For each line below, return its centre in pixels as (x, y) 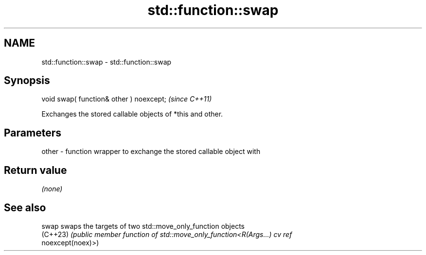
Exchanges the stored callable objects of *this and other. (132, 114)
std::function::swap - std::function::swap (106, 62)
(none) (52, 189)
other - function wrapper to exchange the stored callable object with (151, 152)
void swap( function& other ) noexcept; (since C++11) (127, 99)
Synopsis (27, 81)
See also (25, 207)
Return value (35, 170)
